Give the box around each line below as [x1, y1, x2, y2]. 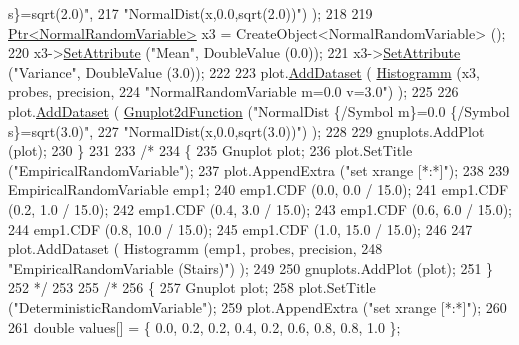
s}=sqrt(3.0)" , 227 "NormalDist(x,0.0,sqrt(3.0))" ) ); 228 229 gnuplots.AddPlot [8, 120, 485, 141]
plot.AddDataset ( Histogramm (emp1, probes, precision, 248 [8, 238, 383, 259]
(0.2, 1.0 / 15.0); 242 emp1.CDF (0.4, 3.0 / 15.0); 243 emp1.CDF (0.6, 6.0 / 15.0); [8, 198, 512, 219]
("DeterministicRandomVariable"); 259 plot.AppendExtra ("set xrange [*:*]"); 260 [8, 296, 507, 317]
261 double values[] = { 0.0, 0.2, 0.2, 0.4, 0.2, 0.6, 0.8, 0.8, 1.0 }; [8, 316, 401, 337]
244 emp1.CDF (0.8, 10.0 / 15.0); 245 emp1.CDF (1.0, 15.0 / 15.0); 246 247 [8, 218, 473, 239]
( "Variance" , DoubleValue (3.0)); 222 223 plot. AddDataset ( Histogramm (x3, [8, 61, 480, 82]
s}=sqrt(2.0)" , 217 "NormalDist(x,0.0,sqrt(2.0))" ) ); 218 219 [8, 3, 373, 23]
